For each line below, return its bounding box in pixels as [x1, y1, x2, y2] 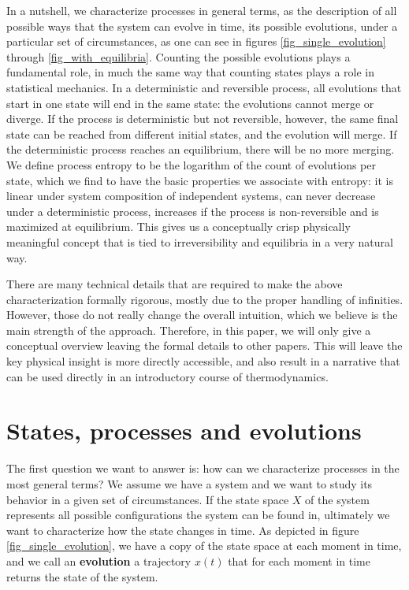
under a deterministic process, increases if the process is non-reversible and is [6, 202, 379, 219]
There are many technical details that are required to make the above [6, 276, 343, 292]
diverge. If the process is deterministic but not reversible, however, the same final [6, 110, 399, 127]
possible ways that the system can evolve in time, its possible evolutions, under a [6, 17, 398, 34]
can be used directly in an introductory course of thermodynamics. [6, 368, 329, 384]
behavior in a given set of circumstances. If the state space [6, 491, 289, 507]
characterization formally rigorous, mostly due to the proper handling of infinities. [6, 291, 403, 307]
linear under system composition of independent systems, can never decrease [6, 187, 376, 204]
